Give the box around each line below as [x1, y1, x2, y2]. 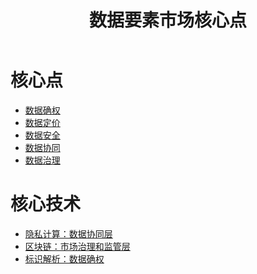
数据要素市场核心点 [88, 9, 247, 32]
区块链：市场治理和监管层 [24, 240, 131, 252]
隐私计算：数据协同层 [24, 227, 113, 240]
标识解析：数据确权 [24, 252, 105, 265]
